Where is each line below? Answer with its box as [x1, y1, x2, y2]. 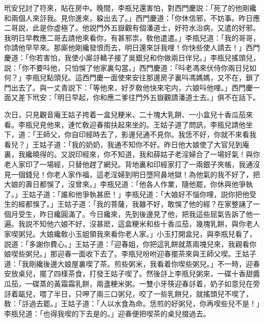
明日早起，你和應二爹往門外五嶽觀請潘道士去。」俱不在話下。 [57, 92, 260, 103]
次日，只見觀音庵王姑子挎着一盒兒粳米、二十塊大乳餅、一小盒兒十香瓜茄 [4, 109, 246, 119]
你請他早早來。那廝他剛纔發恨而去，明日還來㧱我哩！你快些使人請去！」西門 [4, 42, 260, 53]
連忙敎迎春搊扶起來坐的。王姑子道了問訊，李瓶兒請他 [68, 119, 246, 130]
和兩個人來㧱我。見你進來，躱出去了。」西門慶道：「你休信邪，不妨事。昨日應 [4, 12, 260, 23]
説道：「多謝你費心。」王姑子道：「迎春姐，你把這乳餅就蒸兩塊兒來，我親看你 [4, 238, 256, 249]
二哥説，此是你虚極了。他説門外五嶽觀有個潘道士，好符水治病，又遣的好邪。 [4, 22, 260, 33]
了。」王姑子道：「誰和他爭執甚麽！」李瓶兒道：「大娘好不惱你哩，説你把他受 [4, 188, 256, 199]
